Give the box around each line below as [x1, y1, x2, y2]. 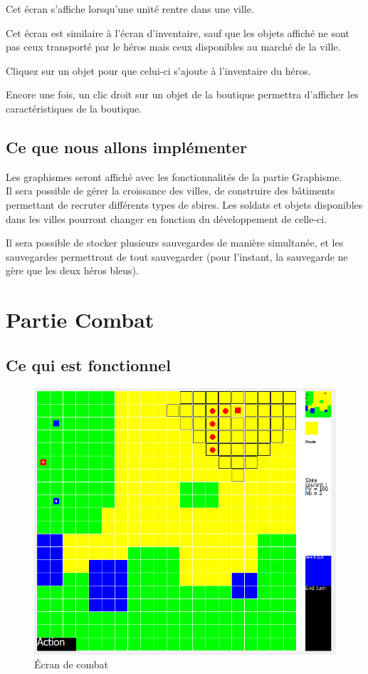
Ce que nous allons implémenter [6, 135, 247, 157]
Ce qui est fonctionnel [6, 353, 171, 375]
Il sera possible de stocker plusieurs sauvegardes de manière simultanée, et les [6, 235, 344, 250]
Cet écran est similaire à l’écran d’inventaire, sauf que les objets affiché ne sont [6, 25, 349, 40]
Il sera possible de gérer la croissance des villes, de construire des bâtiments [6, 183, 335, 198]
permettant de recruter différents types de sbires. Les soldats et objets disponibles [6, 197, 363, 212]
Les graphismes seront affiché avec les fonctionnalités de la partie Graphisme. [6, 169, 342, 184]
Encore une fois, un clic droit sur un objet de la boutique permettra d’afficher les [6, 87, 359, 102]
